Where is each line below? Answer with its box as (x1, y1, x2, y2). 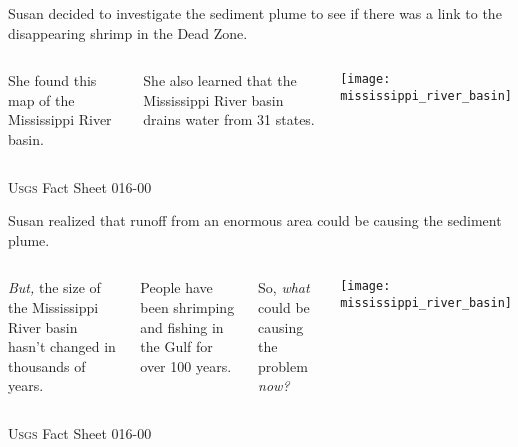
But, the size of (8, 277, 101, 298)
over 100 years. (140, 355, 232, 376)
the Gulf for (140, 336, 213, 357)
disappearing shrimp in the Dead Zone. (8, 22, 248, 43)
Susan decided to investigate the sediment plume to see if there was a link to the (8, 3, 502, 23)
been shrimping (140, 296, 235, 317)
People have (140, 277, 213, 298)
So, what (258, 277, 310, 298)
